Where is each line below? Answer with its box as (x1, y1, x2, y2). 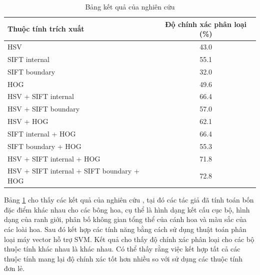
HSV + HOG (7, 116, 48, 126)
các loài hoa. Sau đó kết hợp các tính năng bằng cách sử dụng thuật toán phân (4, 223, 246, 234)
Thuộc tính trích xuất (7, 23, 84, 34)
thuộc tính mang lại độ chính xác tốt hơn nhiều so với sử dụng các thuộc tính (4, 253, 242, 263)
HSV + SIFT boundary (7, 103, 80, 114)
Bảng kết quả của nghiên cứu (85, 1, 175, 11)
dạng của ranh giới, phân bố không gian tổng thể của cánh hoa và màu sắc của (4, 214, 247, 224)
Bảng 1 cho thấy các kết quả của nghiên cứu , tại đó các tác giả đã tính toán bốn (4, 194, 254, 205)
